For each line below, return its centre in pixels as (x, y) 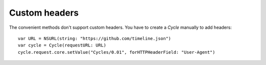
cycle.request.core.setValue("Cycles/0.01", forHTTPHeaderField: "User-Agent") (116, 52)
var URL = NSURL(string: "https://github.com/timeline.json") (95, 38)
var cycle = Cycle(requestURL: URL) (62, 45)
